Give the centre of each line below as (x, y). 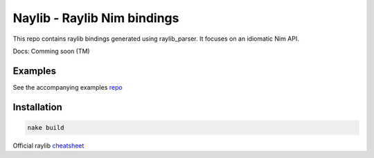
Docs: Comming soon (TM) (51, 51)
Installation (37, 107)
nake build (46, 127)
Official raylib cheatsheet (48, 146)
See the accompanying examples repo (68, 87)
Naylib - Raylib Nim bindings (96, 18)
